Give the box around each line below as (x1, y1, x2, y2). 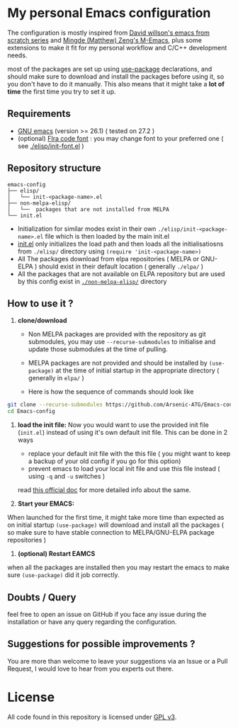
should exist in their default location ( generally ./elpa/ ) (38, 262, 204, 271)
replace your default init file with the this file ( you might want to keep (28, 450, 231, 458)
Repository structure (7, 162, 101, 174)
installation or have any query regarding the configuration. (7, 618, 177, 626)
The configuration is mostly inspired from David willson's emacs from (7, 28, 210, 37)
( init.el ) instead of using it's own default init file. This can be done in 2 (17, 428, 228, 437)
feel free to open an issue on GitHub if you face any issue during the (7, 610, 207, 618)
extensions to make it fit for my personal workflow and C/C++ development (7, 43, 227, 52)
